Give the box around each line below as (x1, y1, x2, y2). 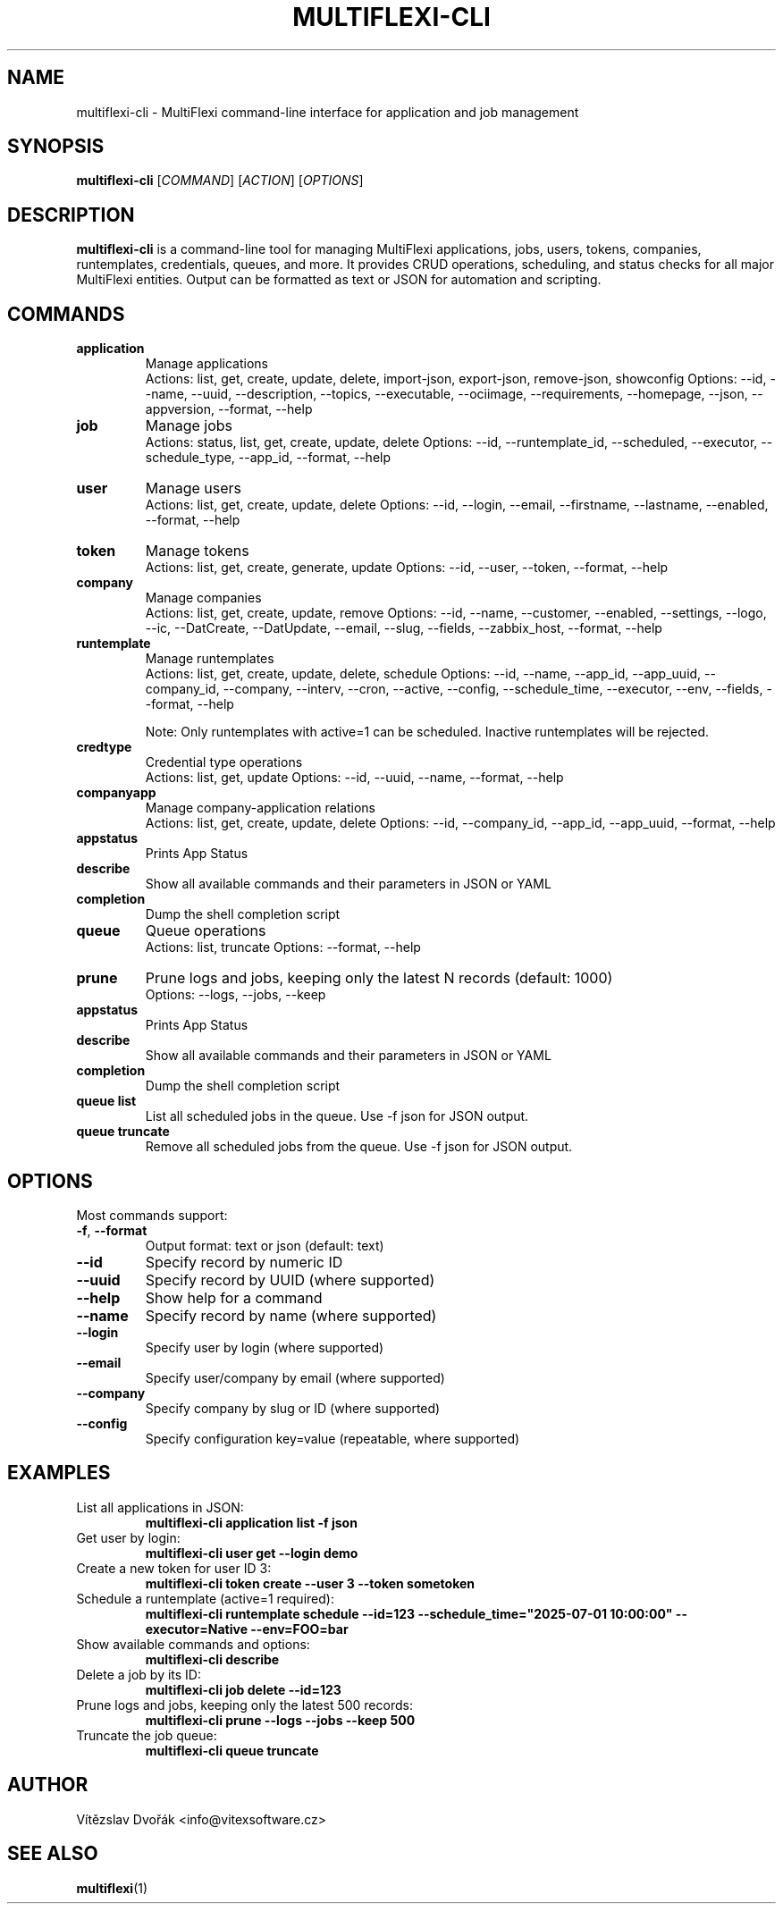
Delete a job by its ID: (76, 1666, 202, 1682)
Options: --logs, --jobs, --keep (145, 987, 326, 1003)
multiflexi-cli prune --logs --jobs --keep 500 (145, 1712, 416, 1728)
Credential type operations (145, 754, 303, 770)
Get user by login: (76, 1529, 181, 1545)
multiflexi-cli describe (145, 1651, 280, 1667)
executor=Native (145, 1621, 248, 1637)
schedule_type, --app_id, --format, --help (145, 450, 391, 466)
